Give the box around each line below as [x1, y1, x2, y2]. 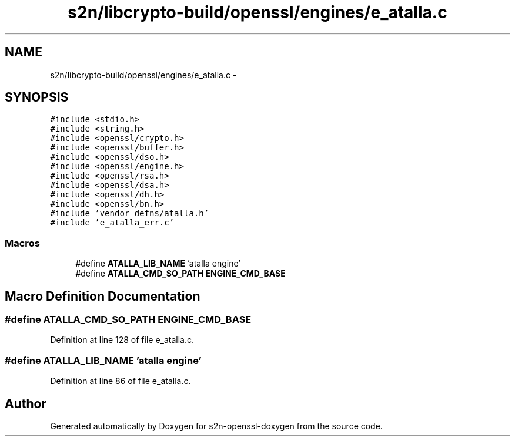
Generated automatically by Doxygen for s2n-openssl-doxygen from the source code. [50, 421, 383, 431]
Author [5, 396, 46, 411]
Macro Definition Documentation [5, 288, 200, 304]
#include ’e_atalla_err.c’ [50, 218, 175, 228]
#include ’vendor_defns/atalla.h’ [50, 208, 209, 218]
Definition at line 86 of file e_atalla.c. [50, 376, 191, 386]
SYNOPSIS [5, 90, 69, 105]
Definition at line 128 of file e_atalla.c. [50, 335, 195, 345]
